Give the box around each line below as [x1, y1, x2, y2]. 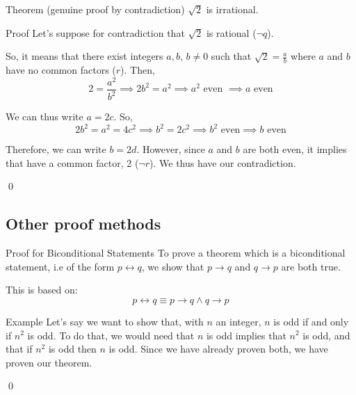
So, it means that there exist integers [6, 49, 163, 63]
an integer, [216, 314, 261, 328]
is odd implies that [206, 328, 286, 342]
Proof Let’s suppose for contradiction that [6, 25, 185, 40]
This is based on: [6, 282, 78, 297]
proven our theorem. [6, 355, 92, 369]
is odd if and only [273, 314, 349, 328]
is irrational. [206, 2, 259, 16]
